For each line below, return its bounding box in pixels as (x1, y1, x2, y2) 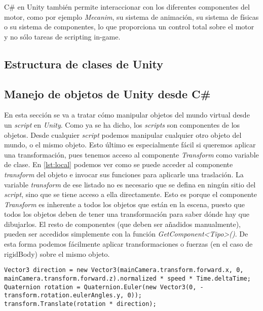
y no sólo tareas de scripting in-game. (4, 31, 121, 42)
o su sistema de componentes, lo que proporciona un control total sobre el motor (4, 21, 254, 32)
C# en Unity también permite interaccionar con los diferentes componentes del (4, 2, 250, 12)
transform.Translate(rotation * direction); (4, 300, 157, 307)
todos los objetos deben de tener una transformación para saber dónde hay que (4, 209, 249, 219)
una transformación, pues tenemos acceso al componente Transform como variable (4, 149, 259, 160)
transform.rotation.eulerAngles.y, (4, 292, 124, 299)
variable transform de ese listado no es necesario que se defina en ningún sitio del (4, 179, 256, 189)
